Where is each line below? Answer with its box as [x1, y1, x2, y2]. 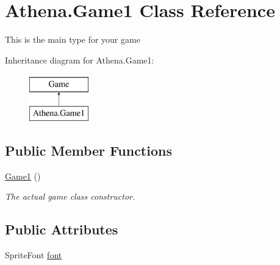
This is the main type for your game [5, 33, 140, 46]
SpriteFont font [5, 249, 62, 261]
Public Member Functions [5, 140, 172, 159]
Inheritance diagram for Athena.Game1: [5, 53, 154, 66]
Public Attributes [5, 220, 118, 239]
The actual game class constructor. [5, 190, 135, 203]
